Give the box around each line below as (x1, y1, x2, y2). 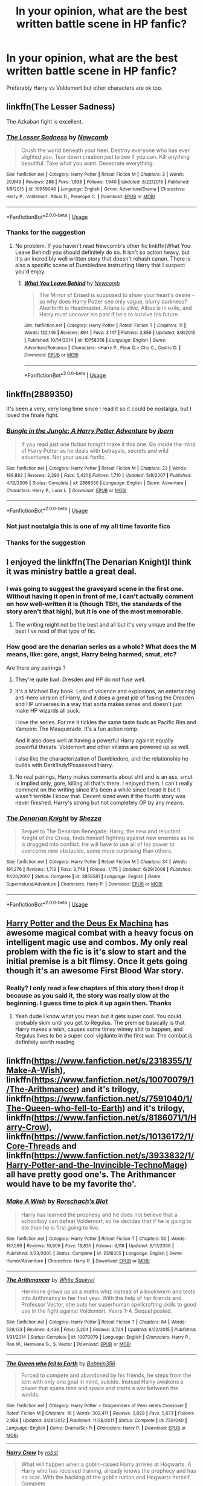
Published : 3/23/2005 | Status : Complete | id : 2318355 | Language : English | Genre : (6, 1250, 184, 1257)
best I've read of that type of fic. (14, 627, 96, 635)
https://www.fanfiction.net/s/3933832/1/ (34, 1150, 195, 1161)
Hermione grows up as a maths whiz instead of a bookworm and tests (21, 1288, 195, 1295)
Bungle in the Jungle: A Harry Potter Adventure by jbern (6, 427, 174, 435)
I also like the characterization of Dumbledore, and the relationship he (14, 755, 188, 762)
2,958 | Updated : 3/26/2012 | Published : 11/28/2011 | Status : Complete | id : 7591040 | (6, 1418, 187, 1424)
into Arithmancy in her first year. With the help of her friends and (21, 1294, 182, 1302)
